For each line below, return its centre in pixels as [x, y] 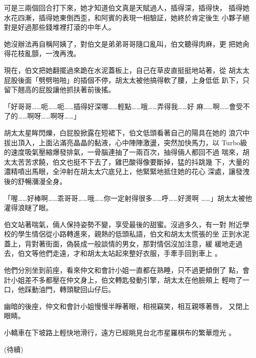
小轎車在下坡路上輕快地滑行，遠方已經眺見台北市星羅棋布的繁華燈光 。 [120, 332]
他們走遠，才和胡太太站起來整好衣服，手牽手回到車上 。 [130, 253]
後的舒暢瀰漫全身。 [35, 181]
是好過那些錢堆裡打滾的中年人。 [63, 27]
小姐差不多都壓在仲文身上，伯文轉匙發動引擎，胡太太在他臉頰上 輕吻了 [127, 279]
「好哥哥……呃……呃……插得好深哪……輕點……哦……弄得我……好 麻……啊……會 [120, 106]
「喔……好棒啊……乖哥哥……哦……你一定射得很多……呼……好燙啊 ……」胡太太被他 [128, 198]
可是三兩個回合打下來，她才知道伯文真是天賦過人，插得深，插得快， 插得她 [127, 7]
